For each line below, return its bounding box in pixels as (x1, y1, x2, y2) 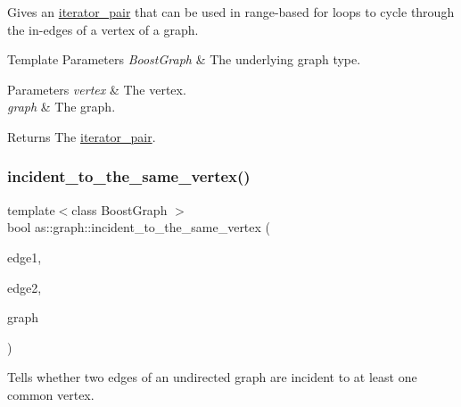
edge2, (7, 278, 42, 296)
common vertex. (7, 385, 95, 403)
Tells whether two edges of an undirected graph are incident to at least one (7, 368, 417, 386)
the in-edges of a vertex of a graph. (7, 20, 199, 38)
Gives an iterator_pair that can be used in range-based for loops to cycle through (7, 3, 455, 21)
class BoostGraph (71, 200, 168, 219)
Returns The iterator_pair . (7, 127, 156, 145)
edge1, (7, 247, 42, 266)
